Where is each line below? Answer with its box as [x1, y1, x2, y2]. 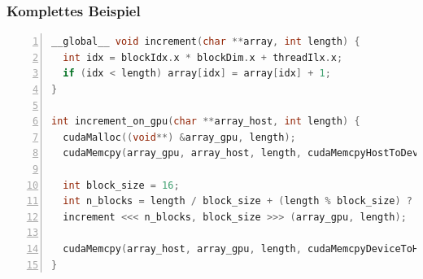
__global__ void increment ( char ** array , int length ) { [51, 36, 360, 48]
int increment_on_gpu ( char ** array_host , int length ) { [51, 116, 360, 128]
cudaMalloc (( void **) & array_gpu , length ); [63, 131, 296, 143]
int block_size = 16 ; [63, 179, 180, 191]
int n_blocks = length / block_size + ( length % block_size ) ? [63, 195, 413, 207]
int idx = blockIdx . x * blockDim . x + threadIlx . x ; [63, 51, 343, 63]
